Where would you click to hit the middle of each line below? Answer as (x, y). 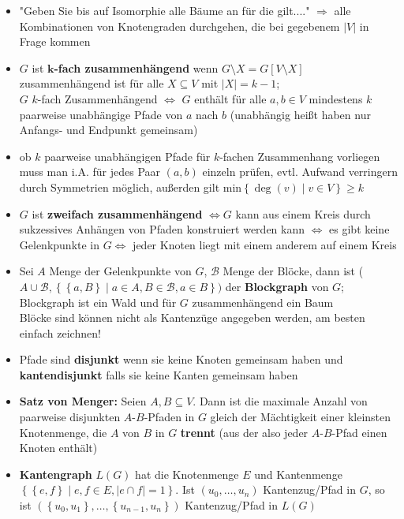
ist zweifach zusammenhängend (117, 213)
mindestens (336, 98)
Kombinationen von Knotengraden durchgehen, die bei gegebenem (180, 26)
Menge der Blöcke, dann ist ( (293, 271)
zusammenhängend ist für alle (92, 83)
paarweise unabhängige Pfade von (101, 114)
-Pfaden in (169, 417)
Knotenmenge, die (63, 432)
